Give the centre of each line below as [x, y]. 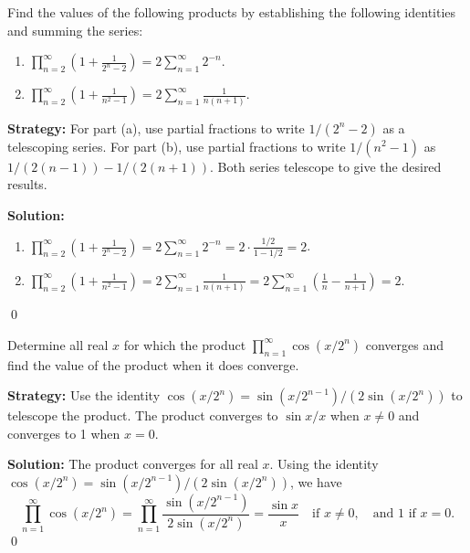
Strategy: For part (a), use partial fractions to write [156, 128]
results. [27, 184]
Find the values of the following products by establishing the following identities [232, 12]
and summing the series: [75, 30]
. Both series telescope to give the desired [326, 166]
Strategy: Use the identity [84, 395]
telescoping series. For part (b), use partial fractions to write [177, 146]
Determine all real [58, 344]
